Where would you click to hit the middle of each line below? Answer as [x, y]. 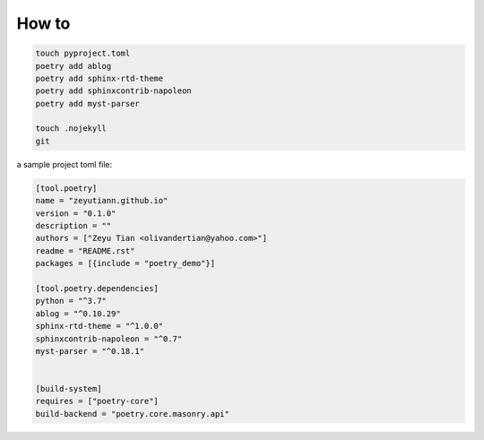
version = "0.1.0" [76, 213]
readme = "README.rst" [85, 250]
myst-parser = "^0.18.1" [90, 351]
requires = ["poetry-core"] [97, 401]
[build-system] [69, 389]
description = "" [73, 226]
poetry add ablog [73, 66]
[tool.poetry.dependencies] [97, 288]
